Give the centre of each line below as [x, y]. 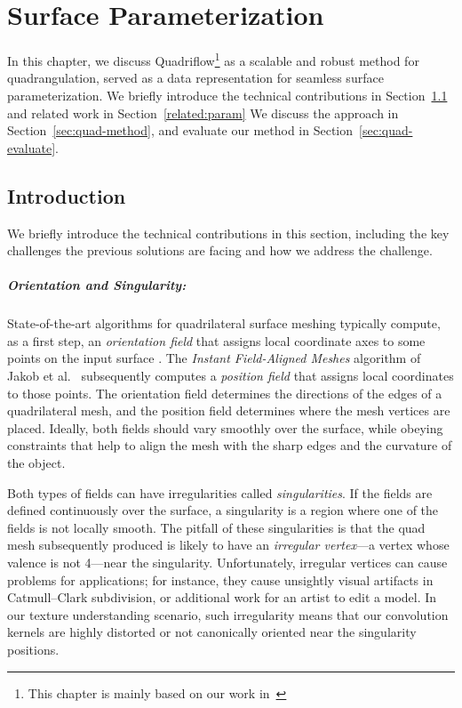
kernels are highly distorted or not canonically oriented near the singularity [212, 632]
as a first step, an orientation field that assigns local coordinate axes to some [216, 340]
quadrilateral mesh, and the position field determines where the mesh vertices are [229, 410]
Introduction [67, 195]
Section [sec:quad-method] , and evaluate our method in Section [180, 130]
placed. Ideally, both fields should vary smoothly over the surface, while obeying [225, 427]
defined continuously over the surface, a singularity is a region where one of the [223, 510]
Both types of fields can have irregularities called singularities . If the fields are [220, 492]
